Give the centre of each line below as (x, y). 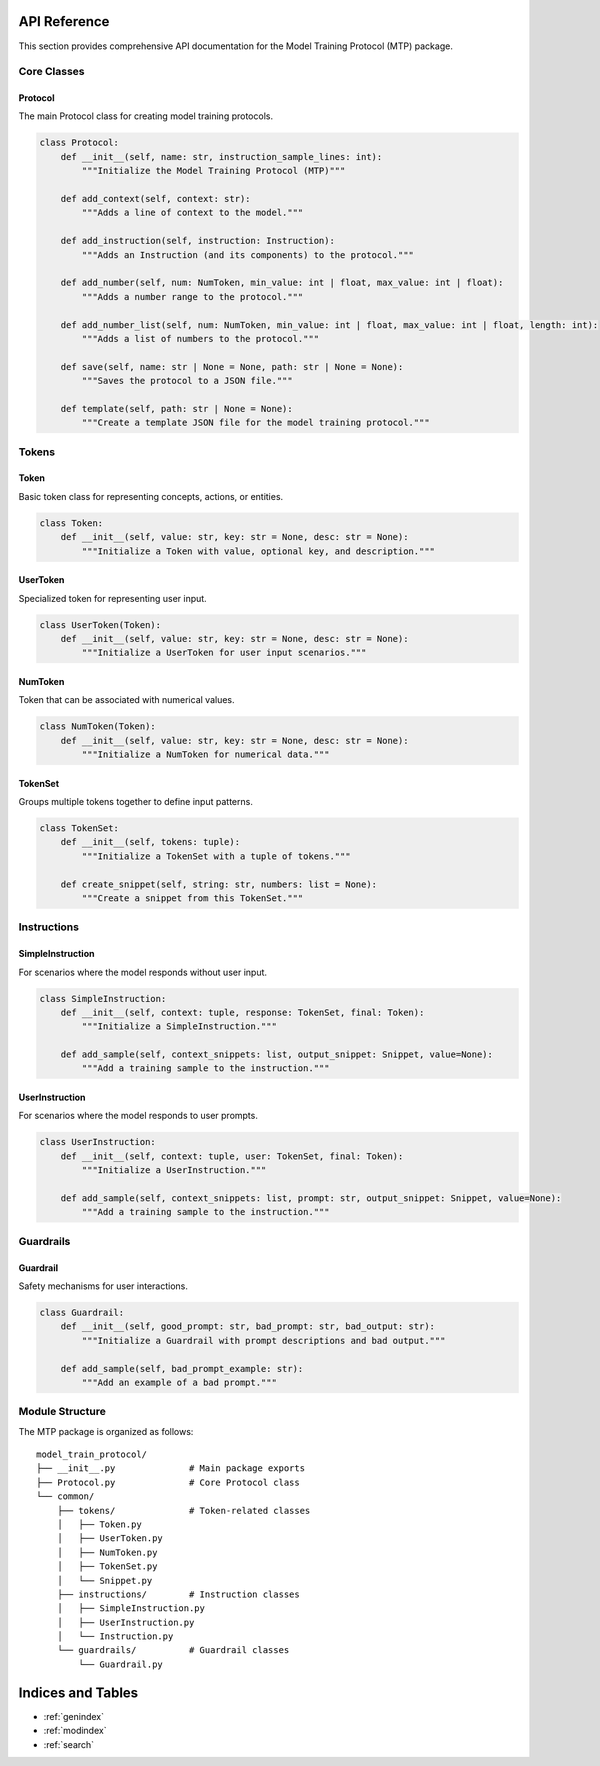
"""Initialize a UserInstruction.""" (174, 1170)
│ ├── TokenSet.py (107, 1566)
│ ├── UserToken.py (110, 1538)
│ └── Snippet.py (104, 1580)
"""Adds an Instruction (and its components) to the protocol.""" (248, 254)
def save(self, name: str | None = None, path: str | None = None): (232, 366)
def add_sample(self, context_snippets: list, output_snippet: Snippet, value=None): (277, 1054)
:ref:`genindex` (74, 1716)
